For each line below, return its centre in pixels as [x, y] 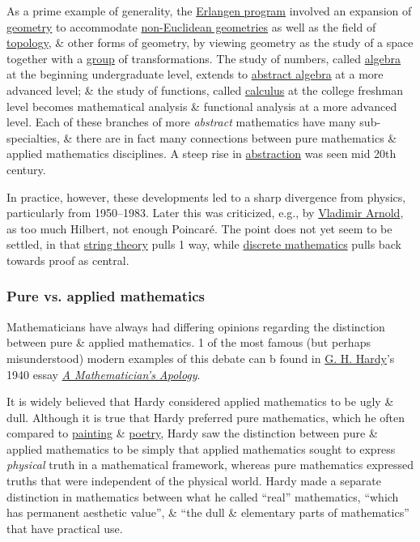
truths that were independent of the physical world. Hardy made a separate [194, 481]
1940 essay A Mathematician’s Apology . [104, 374]
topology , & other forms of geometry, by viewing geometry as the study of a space [210, 43]
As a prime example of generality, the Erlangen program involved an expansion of [209, 11]
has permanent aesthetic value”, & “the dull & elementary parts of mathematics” [208, 512]
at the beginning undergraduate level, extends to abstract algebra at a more [195, 74]
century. [26, 169]
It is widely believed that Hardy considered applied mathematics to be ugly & [200, 401]
